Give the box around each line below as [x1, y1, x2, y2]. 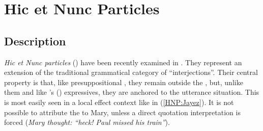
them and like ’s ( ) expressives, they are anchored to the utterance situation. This [4, 87, 259, 97]
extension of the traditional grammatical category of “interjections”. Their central [4, 67, 258, 77]
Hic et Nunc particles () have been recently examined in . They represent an [4, 57, 242, 67]
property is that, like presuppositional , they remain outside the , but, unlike [4, 76, 243, 87]
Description [4, 33, 66, 48]
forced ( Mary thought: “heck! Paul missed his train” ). [4, 117, 170, 127]
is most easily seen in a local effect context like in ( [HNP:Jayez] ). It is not [4, 96, 234, 107]
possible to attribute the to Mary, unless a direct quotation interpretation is [4, 107, 241, 117]
